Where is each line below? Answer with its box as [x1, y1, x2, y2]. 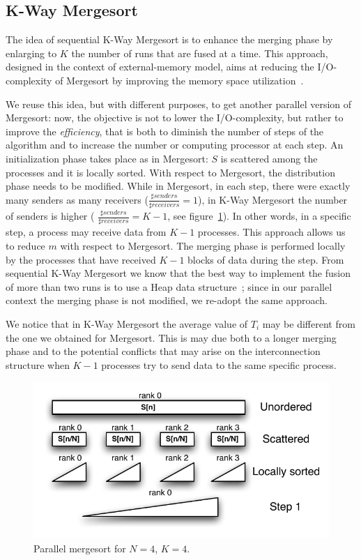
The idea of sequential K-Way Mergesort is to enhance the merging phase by [6, 32, 333, 47]
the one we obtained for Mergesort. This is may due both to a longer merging [6, 330, 337, 345]
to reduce [6, 238, 45, 252]
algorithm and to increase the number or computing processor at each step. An [6, 137, 344, 152]
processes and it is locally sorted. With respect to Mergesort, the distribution [6, 165, 335, 179]
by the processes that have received [6, 252, 156, 266]
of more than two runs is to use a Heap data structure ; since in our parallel [6, 279, 332, 294]
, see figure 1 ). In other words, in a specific [167, 209, 351, 223]
